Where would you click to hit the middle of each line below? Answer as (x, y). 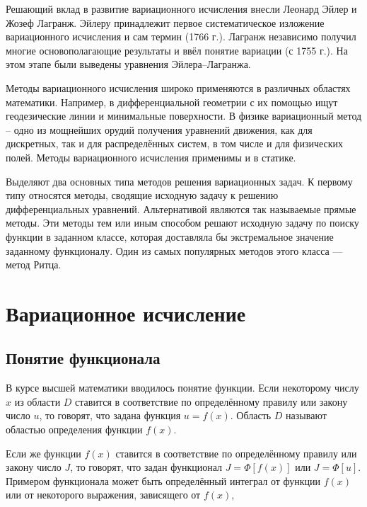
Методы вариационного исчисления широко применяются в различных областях (178, 87)
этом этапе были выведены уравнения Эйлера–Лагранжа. (128, 64)
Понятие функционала (83, 358)
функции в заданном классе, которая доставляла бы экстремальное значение (170, 236)
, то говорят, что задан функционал (146, 467)
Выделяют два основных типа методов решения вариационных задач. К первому (179, 181)
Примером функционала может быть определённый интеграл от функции (163, 480)
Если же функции (43, 453)
